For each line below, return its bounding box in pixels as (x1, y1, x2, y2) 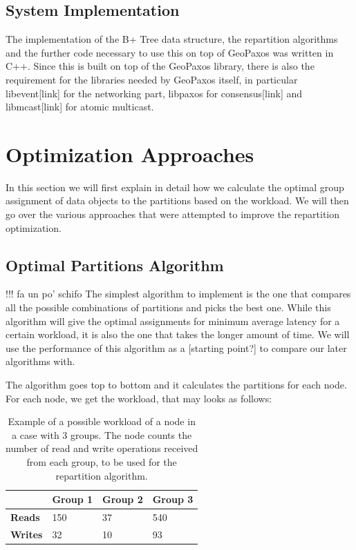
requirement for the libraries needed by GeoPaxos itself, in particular (6, 72, 298, 86)
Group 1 (52, 492, 93, 507)
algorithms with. (6, 354, 75, 369)
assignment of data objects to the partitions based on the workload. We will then (6, 193, 349, 208)
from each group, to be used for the (26, 455, 177, 469)
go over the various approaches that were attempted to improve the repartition (6, 207, 340, 222)
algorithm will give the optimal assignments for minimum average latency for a (6, 313, 340, 328)
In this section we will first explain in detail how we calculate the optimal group (6, 179, 344, 194)
